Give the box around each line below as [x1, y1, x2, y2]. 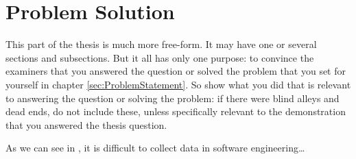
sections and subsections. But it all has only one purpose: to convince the [5, 50, 314, 64]
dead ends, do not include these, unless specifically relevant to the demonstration [5, 104, 346, 119]
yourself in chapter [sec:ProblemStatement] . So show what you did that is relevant [5, 77, 351, 91]
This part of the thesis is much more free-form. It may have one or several [5, 37, 317, 51]
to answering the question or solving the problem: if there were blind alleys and [5, 90, 340, 105]
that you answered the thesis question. [5, 117, 167, 132]
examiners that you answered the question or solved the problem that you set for [5, 64, 346, 78]
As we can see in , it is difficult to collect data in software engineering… [5, 140, 305, 155]
